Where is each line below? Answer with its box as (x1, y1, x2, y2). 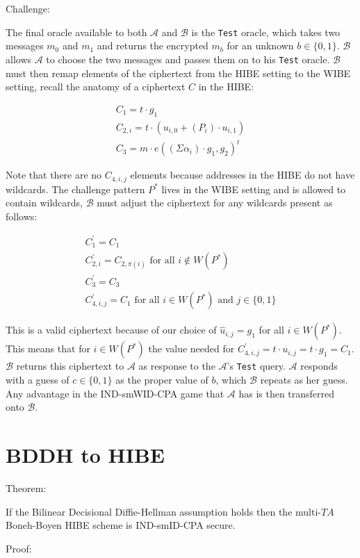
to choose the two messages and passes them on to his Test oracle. (46, 51, 330, 66)
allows (6, 51, 32, 66)
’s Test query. (227, 359, 286, 373)
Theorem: (6, 480, 47, 495)
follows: (6, 208, 38, 223)
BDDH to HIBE (6, 440, 165, 468)
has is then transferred (238, 386, 335, 400)
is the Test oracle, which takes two (191, 24, 341, 39)
